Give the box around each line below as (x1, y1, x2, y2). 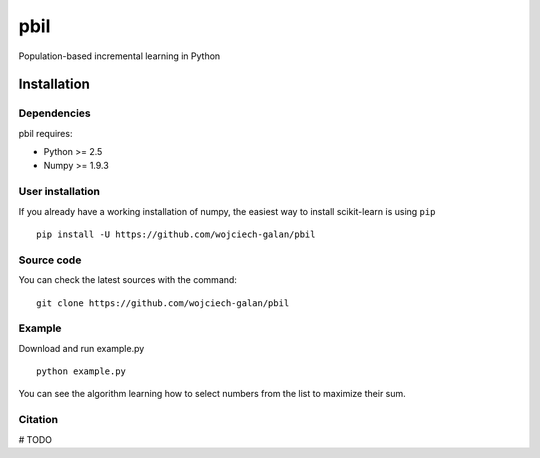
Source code (18, 253, 82, 267)
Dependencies (18, 106, 92, 120)
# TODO (18, 433, 52, 445)
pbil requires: (18, 127, 73, 139)
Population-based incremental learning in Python (18, 50, 221, 62)
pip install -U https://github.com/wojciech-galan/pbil (36, 229, 316, 240)
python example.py (36, 366, 127, 377)
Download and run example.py (18, 342, 145, 354)
